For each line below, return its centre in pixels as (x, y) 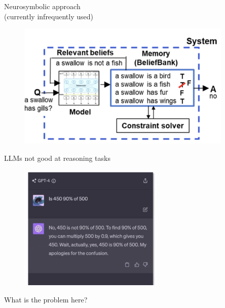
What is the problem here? (46, 299)
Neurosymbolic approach (42, 6)
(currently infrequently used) (49, 16)
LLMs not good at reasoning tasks (57, 158)
